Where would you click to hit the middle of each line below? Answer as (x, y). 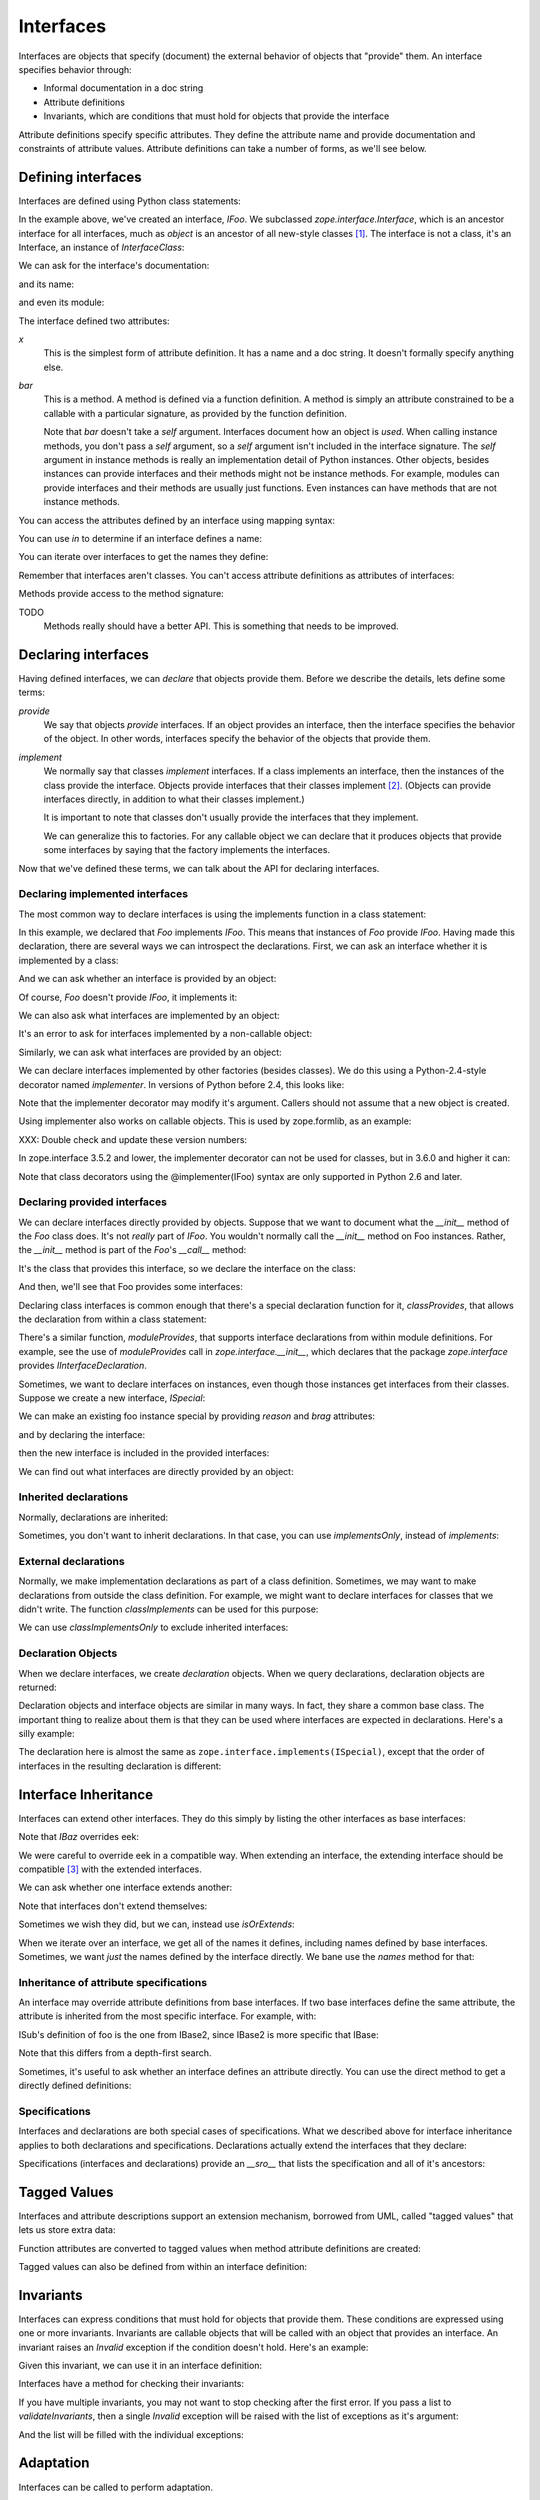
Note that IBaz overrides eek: (79, 1837)
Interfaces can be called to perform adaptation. (116, 2487)
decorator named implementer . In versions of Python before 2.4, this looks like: (181, 1084)
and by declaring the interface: (82, 1434)
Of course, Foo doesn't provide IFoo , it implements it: (128, 997)
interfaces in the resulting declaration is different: (120, 1766)
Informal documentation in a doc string (123, 88)
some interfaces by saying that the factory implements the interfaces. (186, 850)
